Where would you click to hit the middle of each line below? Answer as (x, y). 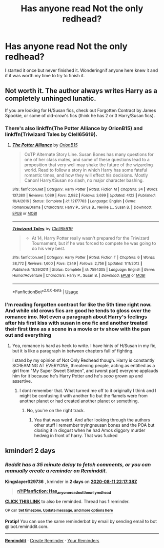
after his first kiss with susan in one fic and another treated (76, 323)
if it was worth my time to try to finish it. (45, 75)
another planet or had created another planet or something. (79, 401)
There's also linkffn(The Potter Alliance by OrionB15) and (74, 128)
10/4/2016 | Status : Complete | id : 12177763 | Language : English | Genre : (74, 201)
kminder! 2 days (30, 451)
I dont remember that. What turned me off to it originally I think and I (88, 390)
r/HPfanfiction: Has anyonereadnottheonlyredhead (64, 492)
